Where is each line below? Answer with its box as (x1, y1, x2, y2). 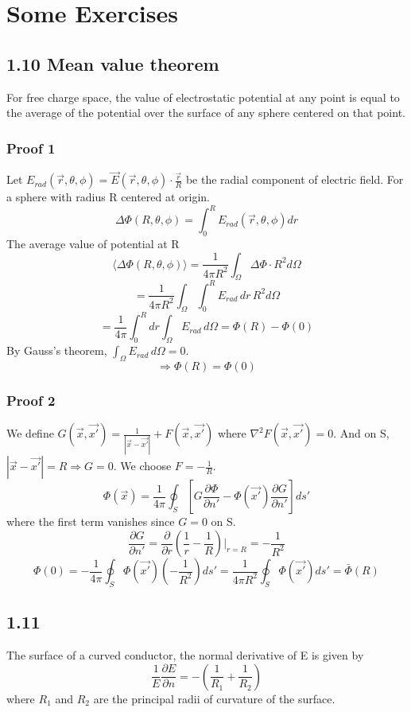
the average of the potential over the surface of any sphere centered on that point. (6, 104, 405, 121)
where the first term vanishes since (6, 513, 175, 530)
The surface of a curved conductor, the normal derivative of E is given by (6, 647, 364, 663)
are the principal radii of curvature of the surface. (93, 690, 335, 706)
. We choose (113, 457, 172, 474)
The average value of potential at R (6, 235, 180, 252)
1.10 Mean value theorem (6, 51, 219, 76)
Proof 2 (6, 390, 56, 410)
